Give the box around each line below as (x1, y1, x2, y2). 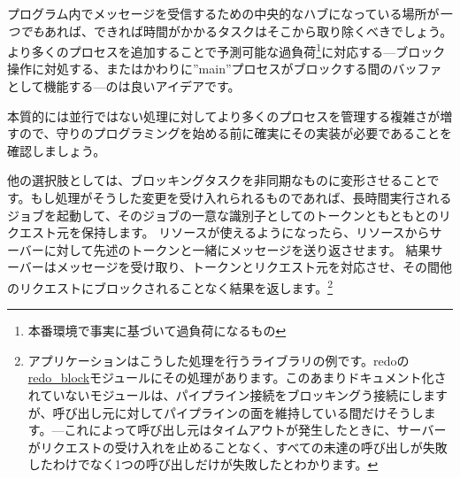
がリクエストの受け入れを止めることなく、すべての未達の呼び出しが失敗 (27, 437, 448, 456)
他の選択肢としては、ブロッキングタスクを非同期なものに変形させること (7, 171, 427, 189)
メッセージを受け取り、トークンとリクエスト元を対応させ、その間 (56, 258, 441, 276)
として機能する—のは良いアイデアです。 (7, 77, 241, 96)
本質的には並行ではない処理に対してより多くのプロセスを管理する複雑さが (7, 106, 441, 125)
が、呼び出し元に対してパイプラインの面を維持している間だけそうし (27, 403, 424, 421)
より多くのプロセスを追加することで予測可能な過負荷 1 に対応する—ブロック (7, 40, 446, 60)
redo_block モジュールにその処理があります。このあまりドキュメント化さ (27, 368, 447, 387)
